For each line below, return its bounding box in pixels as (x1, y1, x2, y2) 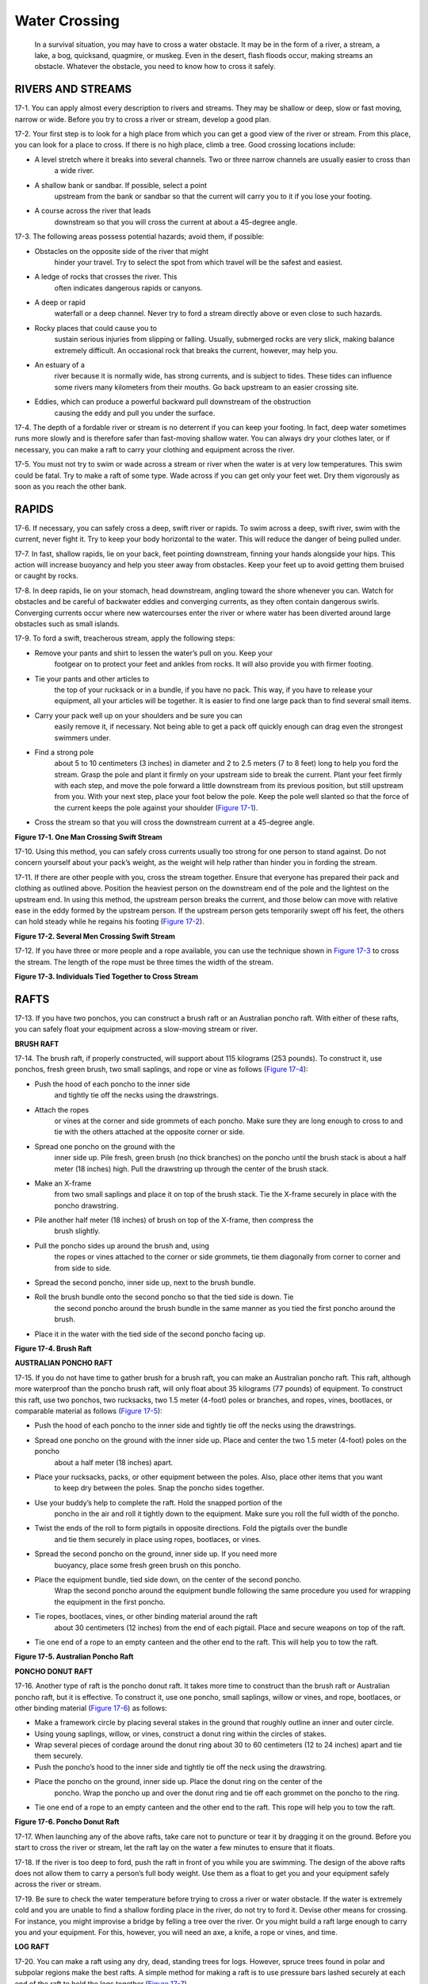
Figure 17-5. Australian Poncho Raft (14, 1651, 134, 1662)
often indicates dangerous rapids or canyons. (54, 283, 203, 293)
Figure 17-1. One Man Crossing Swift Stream (14, 832, 162, 841)
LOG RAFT (14, 1942, 50, 1951)
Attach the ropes (34, 1105, 90, 1114)
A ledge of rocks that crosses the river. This (34, 272, 178, 282)
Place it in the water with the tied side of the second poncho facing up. (34, 1329, 266, 1339)
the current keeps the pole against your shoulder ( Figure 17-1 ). (54, 802, 258, 813)
